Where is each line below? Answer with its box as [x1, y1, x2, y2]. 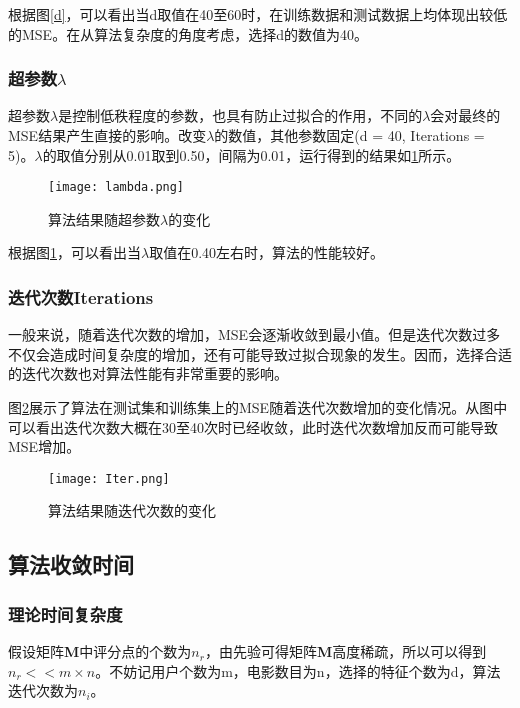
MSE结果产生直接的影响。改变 [8, 125, 207, 145]
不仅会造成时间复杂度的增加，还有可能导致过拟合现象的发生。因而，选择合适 [8, 343, 512, 364]
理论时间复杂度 [8, 601, 123, 626]
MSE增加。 [8, 436, 81, 457]
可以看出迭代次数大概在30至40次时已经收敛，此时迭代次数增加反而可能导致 [8, 416, 498, 437]
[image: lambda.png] [48, 180, 185, 195]
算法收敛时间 [8, 549, 134, 580]
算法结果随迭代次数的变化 [48, 500, 216, 521]
